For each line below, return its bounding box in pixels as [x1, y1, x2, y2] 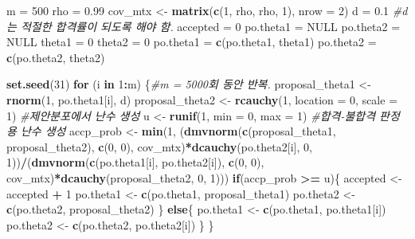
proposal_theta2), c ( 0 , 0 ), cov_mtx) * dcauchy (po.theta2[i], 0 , [6, 138, 312, 155]
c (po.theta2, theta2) [6, 49, 105, 65]
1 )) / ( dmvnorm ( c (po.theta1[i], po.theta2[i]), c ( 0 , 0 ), [6, 154, 264, 170]
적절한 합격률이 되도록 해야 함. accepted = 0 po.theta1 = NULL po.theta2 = [20, 18, 401, 34]
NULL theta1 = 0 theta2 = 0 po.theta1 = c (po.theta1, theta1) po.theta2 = [6, 33, 377, 50]
